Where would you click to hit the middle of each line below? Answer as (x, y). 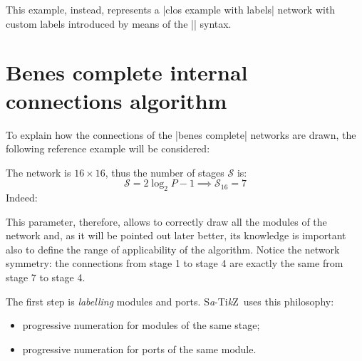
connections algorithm (117, 100)
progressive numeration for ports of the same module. (139, 349)
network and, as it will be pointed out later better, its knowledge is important (176, 235)
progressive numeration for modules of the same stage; (141, 325)
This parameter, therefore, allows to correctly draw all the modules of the (166, 221)
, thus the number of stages (165, 172)
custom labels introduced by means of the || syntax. (119, 23)
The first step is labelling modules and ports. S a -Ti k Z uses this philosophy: (170, 301)
